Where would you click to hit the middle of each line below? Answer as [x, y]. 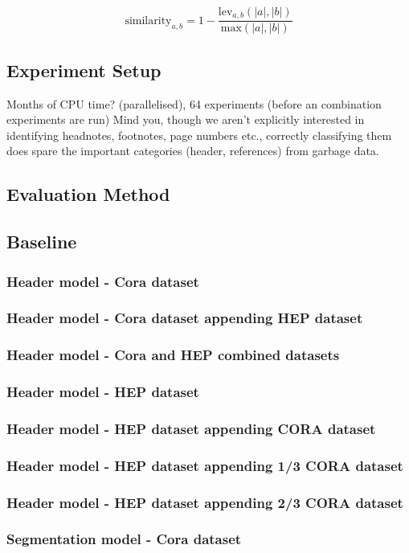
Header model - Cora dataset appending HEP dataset [185, 318]
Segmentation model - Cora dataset [124, 539]
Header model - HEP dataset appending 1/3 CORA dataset [205, 465]
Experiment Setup [84, 70]
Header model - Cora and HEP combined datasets [173, 355]
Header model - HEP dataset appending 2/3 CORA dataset [205, 502]
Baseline [42, 242]
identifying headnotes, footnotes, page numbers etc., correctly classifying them [199, 135]
